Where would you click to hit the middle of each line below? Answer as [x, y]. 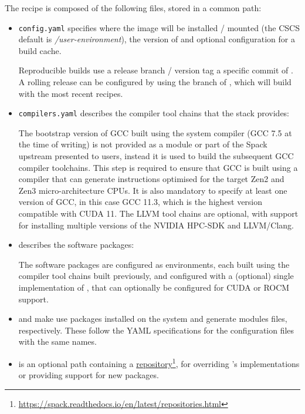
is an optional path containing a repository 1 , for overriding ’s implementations [159, 362]
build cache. [40, 50]
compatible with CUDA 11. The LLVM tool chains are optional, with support [158, 213]
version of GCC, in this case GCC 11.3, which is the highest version [140, 202]
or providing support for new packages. [89, 375]
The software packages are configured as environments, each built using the [154, 264]
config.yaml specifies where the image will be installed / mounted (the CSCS [159, 27]
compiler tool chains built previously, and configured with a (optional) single [156, 276]
